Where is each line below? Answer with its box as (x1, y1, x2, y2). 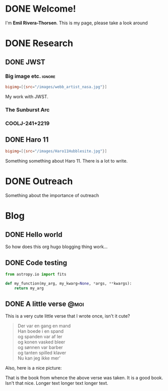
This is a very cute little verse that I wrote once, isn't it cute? (5, 313, 130, 319)
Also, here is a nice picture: (5, 365, 62, 371)
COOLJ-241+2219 (5, 120, 50, 127)
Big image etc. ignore (5, 73, 55, 80)
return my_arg (14, 286, 44, 291)
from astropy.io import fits (5, 271, 67, 277)
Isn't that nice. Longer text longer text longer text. (5, 380, 108, 386)
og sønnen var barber (17, 344, 63, 350)
